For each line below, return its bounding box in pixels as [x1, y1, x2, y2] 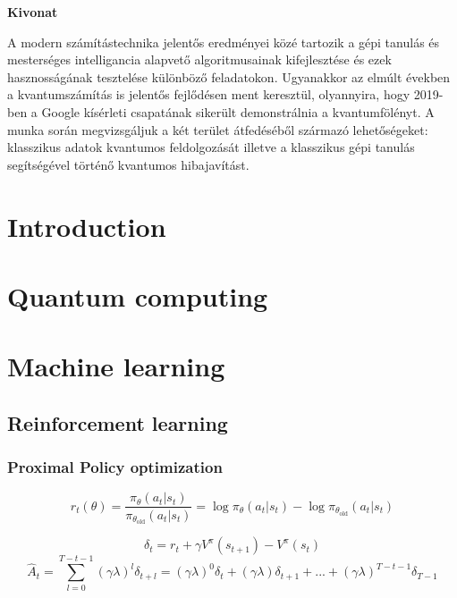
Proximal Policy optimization [7, 456, 223, 478]
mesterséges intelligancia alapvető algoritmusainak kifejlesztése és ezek [7, 50, 392, 69]
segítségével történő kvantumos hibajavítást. [7, 155, 250, 173]
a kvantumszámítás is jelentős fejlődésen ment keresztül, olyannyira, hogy [7, 85, 410, 104]
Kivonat [7, 3, 58, 21]
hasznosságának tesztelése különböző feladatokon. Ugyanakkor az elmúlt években [7, 67, 451, 86]
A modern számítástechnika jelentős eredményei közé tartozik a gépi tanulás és [7, 32, 440, 51]
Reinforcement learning [7, 408, 228, 436]
